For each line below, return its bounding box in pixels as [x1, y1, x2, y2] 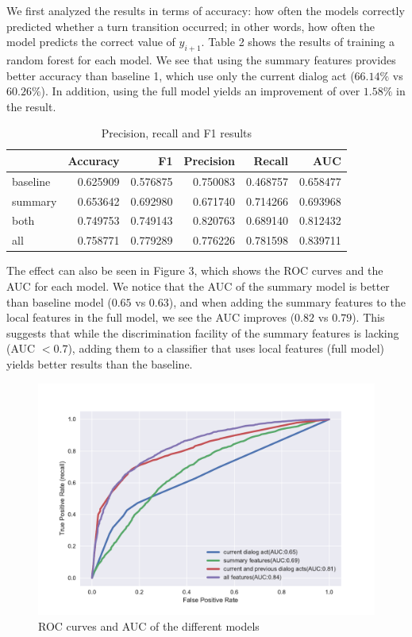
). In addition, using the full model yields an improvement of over [40, 83, 360, 99]
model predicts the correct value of [6, 33, 175, 50]
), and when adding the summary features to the [168, 293, 406, 310]
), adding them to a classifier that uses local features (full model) [67, 340, 385, 357]
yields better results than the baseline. [6, 355, 193, 372]
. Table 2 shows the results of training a [201, 33, 395, 50]
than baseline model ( [6, 293, 112, 310]
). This [352, 309, 385, 326]
